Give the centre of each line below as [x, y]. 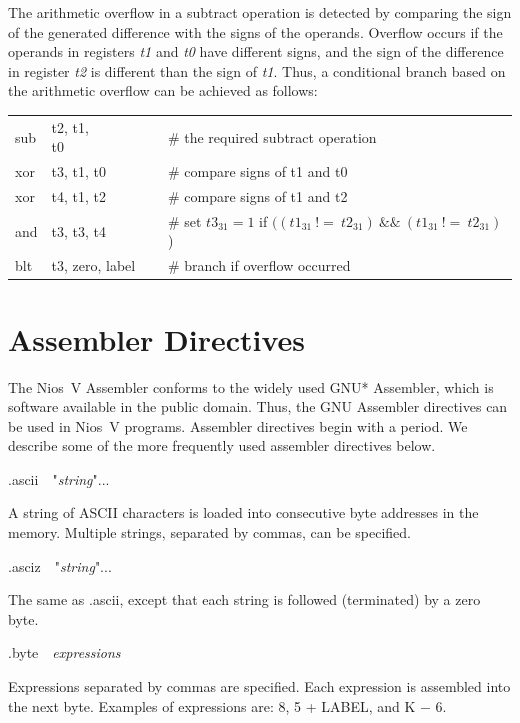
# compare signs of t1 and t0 [257, 171]
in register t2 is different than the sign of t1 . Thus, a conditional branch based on [257, 70]
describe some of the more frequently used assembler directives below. [222, 445]
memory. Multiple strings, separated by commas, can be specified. [209, 532]
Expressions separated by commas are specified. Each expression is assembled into [259, 686]
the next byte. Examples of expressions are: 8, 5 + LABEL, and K [212, 705]
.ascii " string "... [59, 478]
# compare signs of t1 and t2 [257, 196]
